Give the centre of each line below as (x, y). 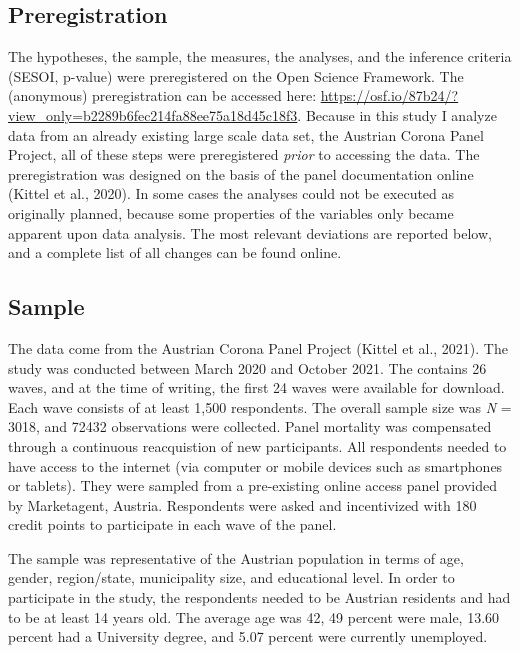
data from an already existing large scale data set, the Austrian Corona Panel (246, 134)
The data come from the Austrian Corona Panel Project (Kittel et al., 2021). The (258, 347)
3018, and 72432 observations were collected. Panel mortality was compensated (250, 426)
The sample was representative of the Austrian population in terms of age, (236, 557)
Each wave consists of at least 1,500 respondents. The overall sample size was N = (260, 406)
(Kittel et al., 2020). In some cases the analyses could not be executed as (231, 193)
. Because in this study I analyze (397, 114)
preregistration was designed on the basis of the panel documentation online (241, 173)
